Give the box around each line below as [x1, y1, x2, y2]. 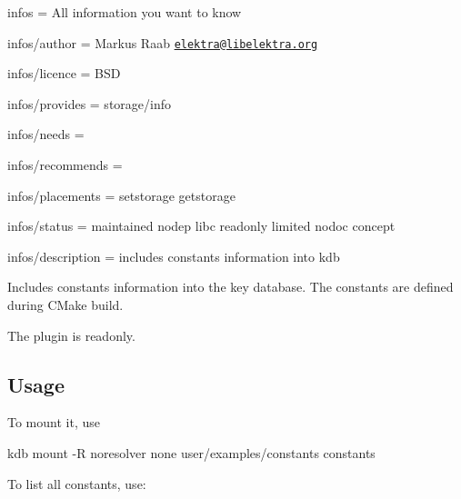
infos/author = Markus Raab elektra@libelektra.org [7, 33, 318, 52]
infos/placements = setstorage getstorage [7, 185, 236, 205]
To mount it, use [7, 413, 100, 432]
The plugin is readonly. [7, 325, 135, 344]
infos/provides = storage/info [7, 94, 171, 113]
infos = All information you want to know [7, 3, 242, 21]
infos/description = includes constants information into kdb [7, 246, 340, 265]
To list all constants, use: [7, 474, 146, 493]
